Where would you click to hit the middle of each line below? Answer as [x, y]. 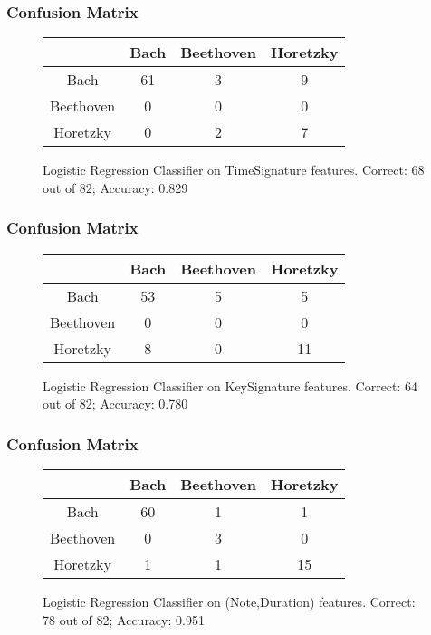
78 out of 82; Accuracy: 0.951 [124, 619]
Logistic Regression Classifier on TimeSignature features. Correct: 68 [234, 170]
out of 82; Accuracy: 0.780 [115, 404]
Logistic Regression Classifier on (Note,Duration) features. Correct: [229, 602]
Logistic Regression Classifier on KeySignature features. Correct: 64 [230, 385]
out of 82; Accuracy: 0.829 [115, 187]
